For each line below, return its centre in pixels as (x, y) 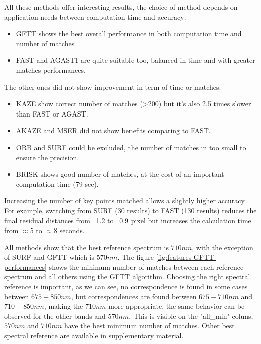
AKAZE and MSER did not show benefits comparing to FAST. (113, 130)
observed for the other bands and (55, 316)
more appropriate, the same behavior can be (177, 306)
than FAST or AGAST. (52, 113)
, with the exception (223, 247)
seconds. (72, 230)
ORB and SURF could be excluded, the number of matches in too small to (131, 147)
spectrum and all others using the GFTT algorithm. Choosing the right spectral (127, 276)
